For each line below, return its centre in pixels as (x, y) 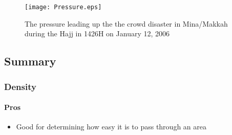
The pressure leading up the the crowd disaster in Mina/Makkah (126, 23)
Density (20, 86)
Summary (30, 61)
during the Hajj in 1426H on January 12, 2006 (97, 33)
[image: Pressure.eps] (63, 7)
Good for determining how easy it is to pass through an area (111, 127)
